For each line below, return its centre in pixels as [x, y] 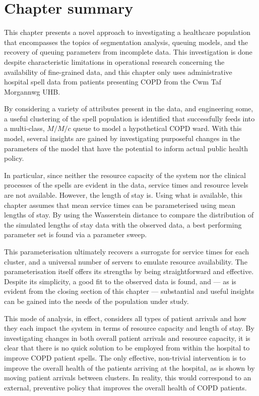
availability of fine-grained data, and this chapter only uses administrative [118, 72]
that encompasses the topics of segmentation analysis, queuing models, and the [126, 42]
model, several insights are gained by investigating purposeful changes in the [122, 138]
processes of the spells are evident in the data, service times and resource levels [126, 185]
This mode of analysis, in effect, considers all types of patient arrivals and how [125, 318]
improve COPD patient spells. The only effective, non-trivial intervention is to [125, 357]
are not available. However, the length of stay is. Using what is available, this [123, 195]
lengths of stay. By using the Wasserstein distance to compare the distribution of [129, 215]
